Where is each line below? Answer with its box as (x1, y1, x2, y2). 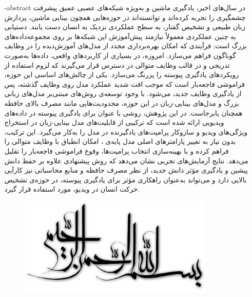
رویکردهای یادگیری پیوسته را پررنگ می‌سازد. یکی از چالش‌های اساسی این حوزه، (4, 69, 239, 79)
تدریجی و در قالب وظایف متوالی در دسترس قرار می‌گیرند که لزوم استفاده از (4, 59, 230, 70)
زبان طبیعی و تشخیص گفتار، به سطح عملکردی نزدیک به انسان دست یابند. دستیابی (4, 21, 246, 32)
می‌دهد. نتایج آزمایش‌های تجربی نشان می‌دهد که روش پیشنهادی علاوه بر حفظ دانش (4, 155, 249, 165)
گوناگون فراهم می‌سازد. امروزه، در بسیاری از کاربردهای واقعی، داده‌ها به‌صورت (4, 50, 236, 60)
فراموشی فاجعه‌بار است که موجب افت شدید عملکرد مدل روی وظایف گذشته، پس (4, 79, 245, 89)
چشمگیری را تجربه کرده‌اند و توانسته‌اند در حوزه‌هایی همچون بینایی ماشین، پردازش (4, 12, 246, 22)
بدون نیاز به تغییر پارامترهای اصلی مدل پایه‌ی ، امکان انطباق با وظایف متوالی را (4, 136, 236, 146)
